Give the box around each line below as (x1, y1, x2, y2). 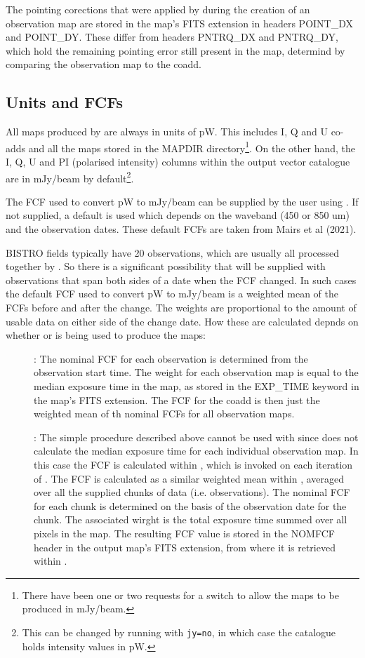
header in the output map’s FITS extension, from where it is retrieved (34, 539, 336, 554)
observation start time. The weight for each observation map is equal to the (34, 365, 359, 380)
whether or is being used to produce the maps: (6, 328, 206, 342)
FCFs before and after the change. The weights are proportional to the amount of (6, 300, 357, 315)
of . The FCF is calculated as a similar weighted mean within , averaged (34, 471, 345, 485)
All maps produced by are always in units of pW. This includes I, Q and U (6, 124, 328, 139)
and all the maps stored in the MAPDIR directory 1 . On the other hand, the (28, 138, 356, 155)
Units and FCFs (6, 91, 123, 113)
